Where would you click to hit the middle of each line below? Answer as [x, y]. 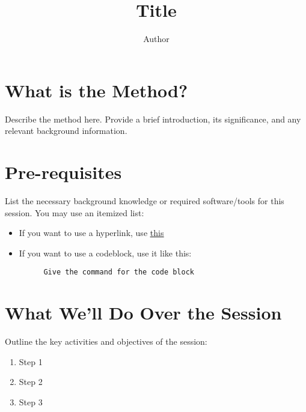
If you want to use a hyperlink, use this [91, 233]
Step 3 [31, 401]
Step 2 [31, 382]
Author [156, 39]
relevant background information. [66, 131]
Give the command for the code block [119, 272]
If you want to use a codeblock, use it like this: [105, 253]
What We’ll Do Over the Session [143, 313]
